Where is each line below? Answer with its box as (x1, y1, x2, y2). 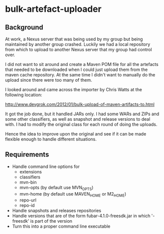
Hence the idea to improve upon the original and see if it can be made (5, 131, 146, 136)
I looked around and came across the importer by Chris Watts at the (5, 87, 142, 92)
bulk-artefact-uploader (5, 3, 102, 15)
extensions (19, 168, 42, 174)
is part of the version (30, 218, 73, 224)
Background (5, 23, 43, 32)
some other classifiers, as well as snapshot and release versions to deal (5, 116, 151, 122)
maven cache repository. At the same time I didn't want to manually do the (5, 72, 156, 77)
